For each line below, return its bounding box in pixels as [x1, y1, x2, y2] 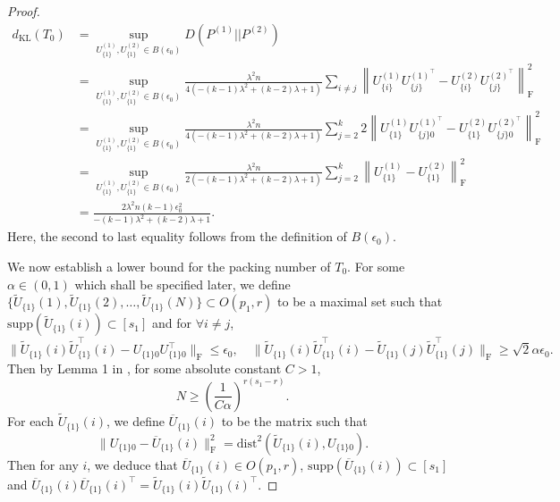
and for [152, 314, 192, 332]
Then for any [7, 455, 79, 473]
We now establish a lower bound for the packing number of [7, 256, 331, 275]
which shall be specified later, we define [74, 274, 291, 293]
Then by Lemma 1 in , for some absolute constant [7, 358, 282, 377]
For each [7, 412, 54, 431]
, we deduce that [87, 455, 178, 473]
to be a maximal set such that [277, 292, 443, 311]
